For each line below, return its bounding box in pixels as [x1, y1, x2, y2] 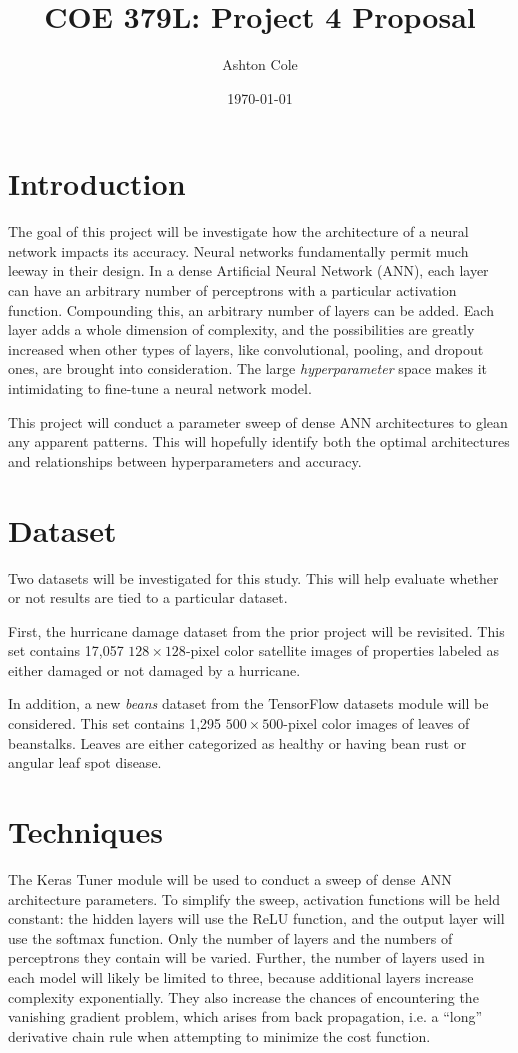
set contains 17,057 [8, 640, 124, 661]
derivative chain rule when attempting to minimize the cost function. [8, 1025, 431, 1046]
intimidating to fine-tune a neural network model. [8, 378, 312, 398]
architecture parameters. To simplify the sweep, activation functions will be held [8, 888, 501, 909]
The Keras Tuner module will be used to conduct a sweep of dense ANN [8, 868, 452, 889]
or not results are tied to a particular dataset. [8, 587, 288, 608]
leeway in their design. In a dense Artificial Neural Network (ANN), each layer [8, 260, 489, 281]
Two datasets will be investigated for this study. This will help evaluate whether [8, 567, 499, 588]
